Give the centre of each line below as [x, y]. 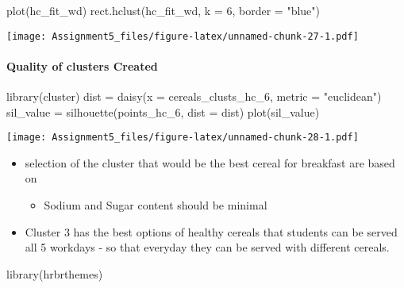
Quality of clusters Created [82, 65]
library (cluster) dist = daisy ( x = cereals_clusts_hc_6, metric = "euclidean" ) [194, 96]
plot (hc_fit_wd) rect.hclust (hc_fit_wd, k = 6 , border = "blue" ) [164, 10]
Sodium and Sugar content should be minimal [156, 205]
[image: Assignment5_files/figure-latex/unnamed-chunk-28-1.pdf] [183, 138]
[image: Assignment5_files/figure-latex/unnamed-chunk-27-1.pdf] [183, 36]
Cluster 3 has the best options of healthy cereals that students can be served [211, 231]
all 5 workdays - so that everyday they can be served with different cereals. [207, 247]
